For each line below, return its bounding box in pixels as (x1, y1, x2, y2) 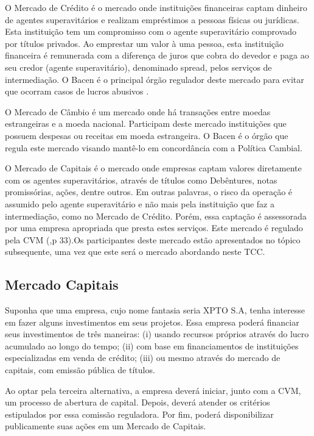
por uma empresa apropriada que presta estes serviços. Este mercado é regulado (5, 221, 303, 234)
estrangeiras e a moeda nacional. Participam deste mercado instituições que (5, 117, 287, 130)
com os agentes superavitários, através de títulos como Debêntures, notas (5, 173, 277, 186)
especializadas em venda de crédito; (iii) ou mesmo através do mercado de (5, 351, 281, 364)
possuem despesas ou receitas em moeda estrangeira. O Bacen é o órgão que (5, 129, 288, 141)
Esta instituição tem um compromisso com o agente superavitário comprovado (5, 25, 297, 38)
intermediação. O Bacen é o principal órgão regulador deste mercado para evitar (5, 73, 304, 85)
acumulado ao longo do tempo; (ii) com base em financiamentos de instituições (5, 339, 299, 352)
